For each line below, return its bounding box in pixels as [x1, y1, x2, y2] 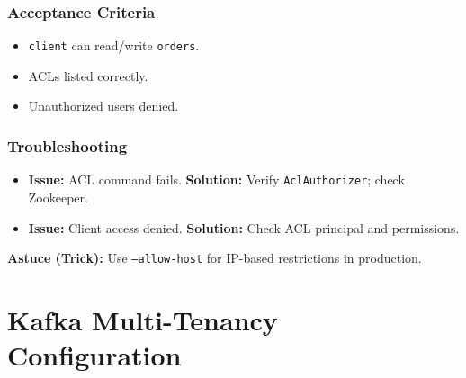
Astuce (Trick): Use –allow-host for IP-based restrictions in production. [7, 248, 422, 267]
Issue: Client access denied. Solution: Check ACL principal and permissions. [28, 218, 460, 237]
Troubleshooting [7, 134, 128, 157]
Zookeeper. [28, 187, 88, 206]
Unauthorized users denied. [28, 96, 179, 115]
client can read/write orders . [28, 36, 200, 55]
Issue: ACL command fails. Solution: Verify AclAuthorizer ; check [28, 170, 405, 189]
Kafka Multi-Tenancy [7, 301, 278, 337]
